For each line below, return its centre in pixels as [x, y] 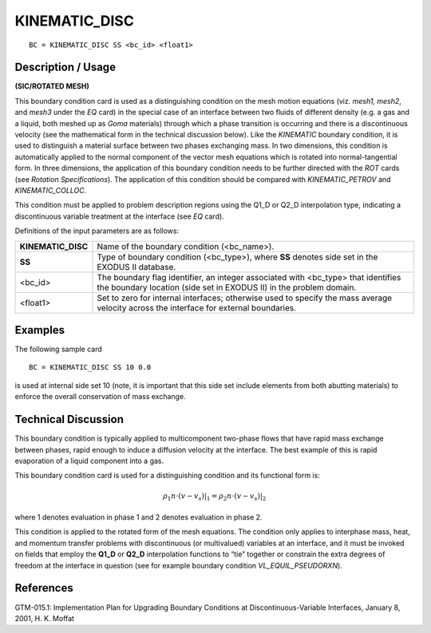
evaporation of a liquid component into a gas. [89, 461]
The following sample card [59, 349]
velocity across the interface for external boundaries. [197, 307]
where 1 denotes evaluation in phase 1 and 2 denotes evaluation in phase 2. [138, 517]
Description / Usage [65, 67]
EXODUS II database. [136, 267]
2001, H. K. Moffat [45, 618]
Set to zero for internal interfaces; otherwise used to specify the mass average [245, 298]
